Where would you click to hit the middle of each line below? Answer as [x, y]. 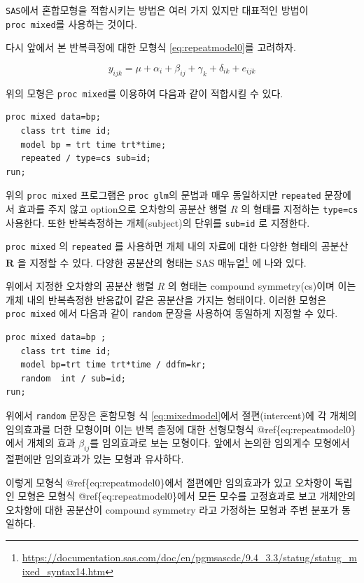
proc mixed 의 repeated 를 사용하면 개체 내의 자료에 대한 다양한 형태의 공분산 [177, 246]
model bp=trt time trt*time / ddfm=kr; [113, 365]
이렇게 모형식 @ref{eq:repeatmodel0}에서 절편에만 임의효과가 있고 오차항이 [169, 482]
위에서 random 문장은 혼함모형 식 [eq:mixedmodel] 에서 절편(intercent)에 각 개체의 [181, 415]
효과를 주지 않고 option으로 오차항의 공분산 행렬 [122, 208]
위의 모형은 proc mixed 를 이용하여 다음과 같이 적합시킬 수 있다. [145, 93]
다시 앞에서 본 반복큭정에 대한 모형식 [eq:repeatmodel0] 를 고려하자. [151, 47]
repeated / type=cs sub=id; [86, 159]
